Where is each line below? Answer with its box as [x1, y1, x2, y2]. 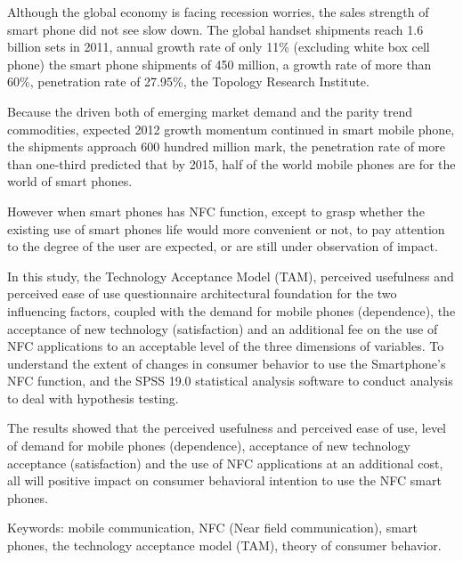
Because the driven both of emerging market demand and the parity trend [7, 102, 413, 120]
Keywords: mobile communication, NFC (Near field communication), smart [7, 518, 418, 537]
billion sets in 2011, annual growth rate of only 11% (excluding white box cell [7, 37, 430, 56]
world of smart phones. [7, 172, 133, 191]
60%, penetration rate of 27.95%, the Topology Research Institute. [7, 72, 370, 91]
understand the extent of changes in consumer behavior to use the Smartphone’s [7, 354, 446, 372]
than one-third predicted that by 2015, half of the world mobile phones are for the [7, 154, 456, 173]
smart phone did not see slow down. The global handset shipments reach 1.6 [7, 20, 424, 38]
